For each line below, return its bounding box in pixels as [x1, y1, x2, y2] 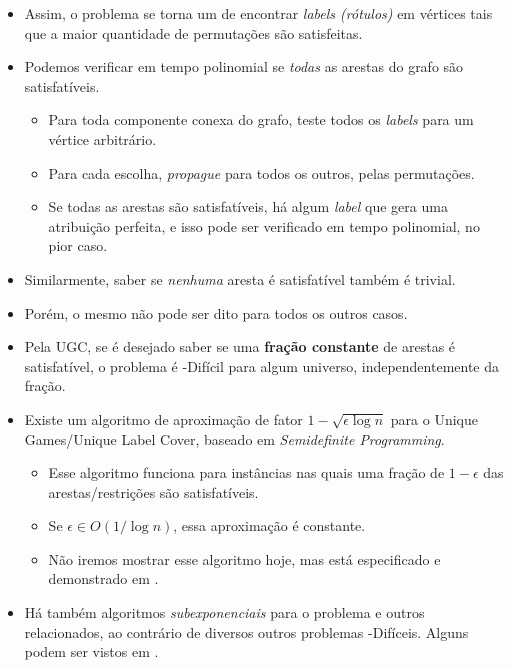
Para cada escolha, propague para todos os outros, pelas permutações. [48, 162, 475, 183]
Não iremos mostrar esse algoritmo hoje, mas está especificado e [48, 548, 441, 569]
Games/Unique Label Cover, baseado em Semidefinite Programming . [24, 428, 445, 449]
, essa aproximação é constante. [173, 515, 366, 536]
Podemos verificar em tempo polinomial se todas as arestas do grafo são [24, 56, 464, 77]
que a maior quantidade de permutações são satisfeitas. [24, 22, 363, 43]
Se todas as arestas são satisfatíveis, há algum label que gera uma [48, 196, 448, 217]
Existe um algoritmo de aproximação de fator [24, 408, 303, 429]
